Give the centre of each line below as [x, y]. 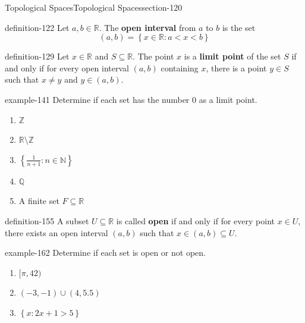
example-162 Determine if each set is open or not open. [105, 253]
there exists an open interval [56, 232]
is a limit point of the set [232, 56]
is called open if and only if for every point [195, 220]
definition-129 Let [37, 56]
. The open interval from [147, 27]
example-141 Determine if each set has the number [97, 99]
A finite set [39, 201]
